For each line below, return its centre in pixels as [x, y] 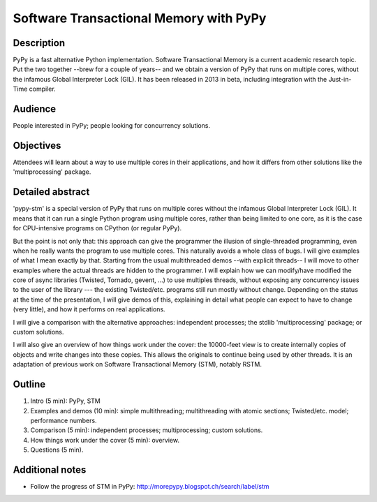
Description [39, 43]
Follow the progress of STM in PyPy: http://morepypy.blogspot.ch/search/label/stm [150, 486]
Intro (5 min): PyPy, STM [65, 401]
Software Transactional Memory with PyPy [140, 18]
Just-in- [340, 79]
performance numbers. [64, 420]
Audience [35, 109]
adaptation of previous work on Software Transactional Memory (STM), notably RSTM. [137, 364]
